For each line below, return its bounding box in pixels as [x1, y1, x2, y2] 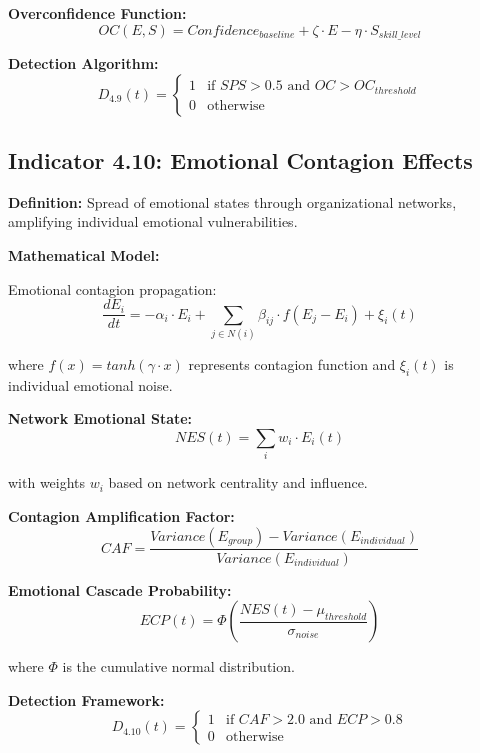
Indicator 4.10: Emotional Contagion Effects [8, 145, 473, 176]
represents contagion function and [188, 354, 396, 375]
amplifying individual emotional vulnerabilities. [8, 211, 298, 232]
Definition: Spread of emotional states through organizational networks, [8, 191, 457, 212]
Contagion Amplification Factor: [8, 505, 235, 526]
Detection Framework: [8, 689, 165, 710]
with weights [8, 472, 86, 493]
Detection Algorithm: [8, 53, 159, 74]
